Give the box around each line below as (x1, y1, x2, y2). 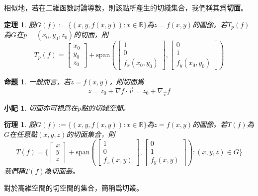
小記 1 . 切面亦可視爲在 (4, 102, 78, 113)
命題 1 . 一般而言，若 (4, 76, 71, 87)
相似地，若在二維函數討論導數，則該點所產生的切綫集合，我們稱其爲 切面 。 (4, 2, 248, 12)
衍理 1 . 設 (4, 119, 36, 130)
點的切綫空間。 (81, 102, 130, 113)
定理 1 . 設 (4, 19, 36, 29)
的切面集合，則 (66, 129, 115, 139)
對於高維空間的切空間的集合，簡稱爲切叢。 (4, 182, 143, 193)
